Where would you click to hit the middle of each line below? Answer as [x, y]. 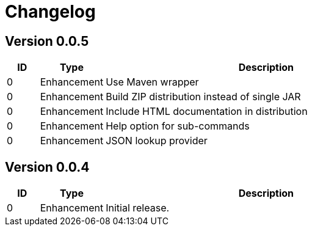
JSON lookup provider [157, 141]
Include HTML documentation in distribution [207, 112]
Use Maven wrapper [152, 82]
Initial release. [138, 208]
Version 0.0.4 [47, 167]
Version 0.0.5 [47, 41]
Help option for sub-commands [178, 126]
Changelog [50, 12]
